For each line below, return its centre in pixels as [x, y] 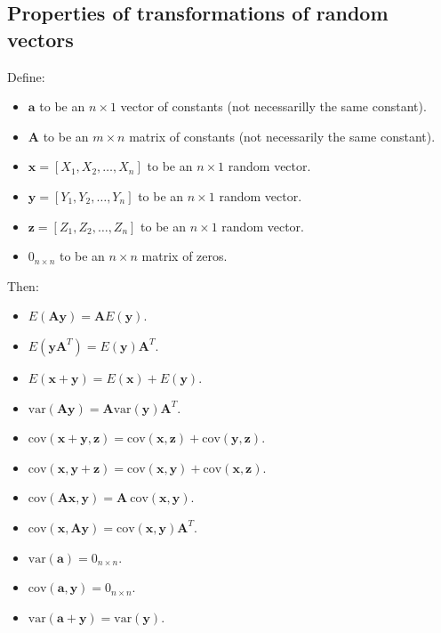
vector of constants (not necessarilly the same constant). [273, 106]
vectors [40, 39]
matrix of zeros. [184, 256]
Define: [26, 76]
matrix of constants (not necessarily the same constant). [282, 136]
